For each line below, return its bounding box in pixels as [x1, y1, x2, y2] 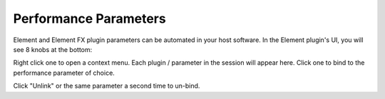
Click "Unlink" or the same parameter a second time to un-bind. [13, 82, 200, 90]
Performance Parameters [13, 11, 167, 26]
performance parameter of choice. [13, 68, 115, 77]
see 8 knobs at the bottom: [13, 45, 93, 53]
